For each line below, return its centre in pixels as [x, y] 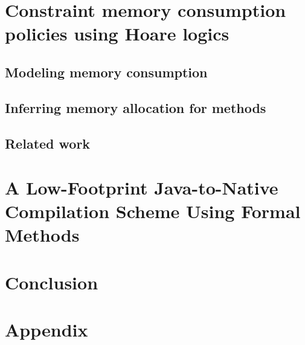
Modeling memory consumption [106, 72]
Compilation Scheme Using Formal [153, 211]
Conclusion [52, 282]
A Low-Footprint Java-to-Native [142, 188]
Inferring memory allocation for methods [136, 107]
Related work [48, 143]
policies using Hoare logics [117, 34]
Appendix [47, 330]
